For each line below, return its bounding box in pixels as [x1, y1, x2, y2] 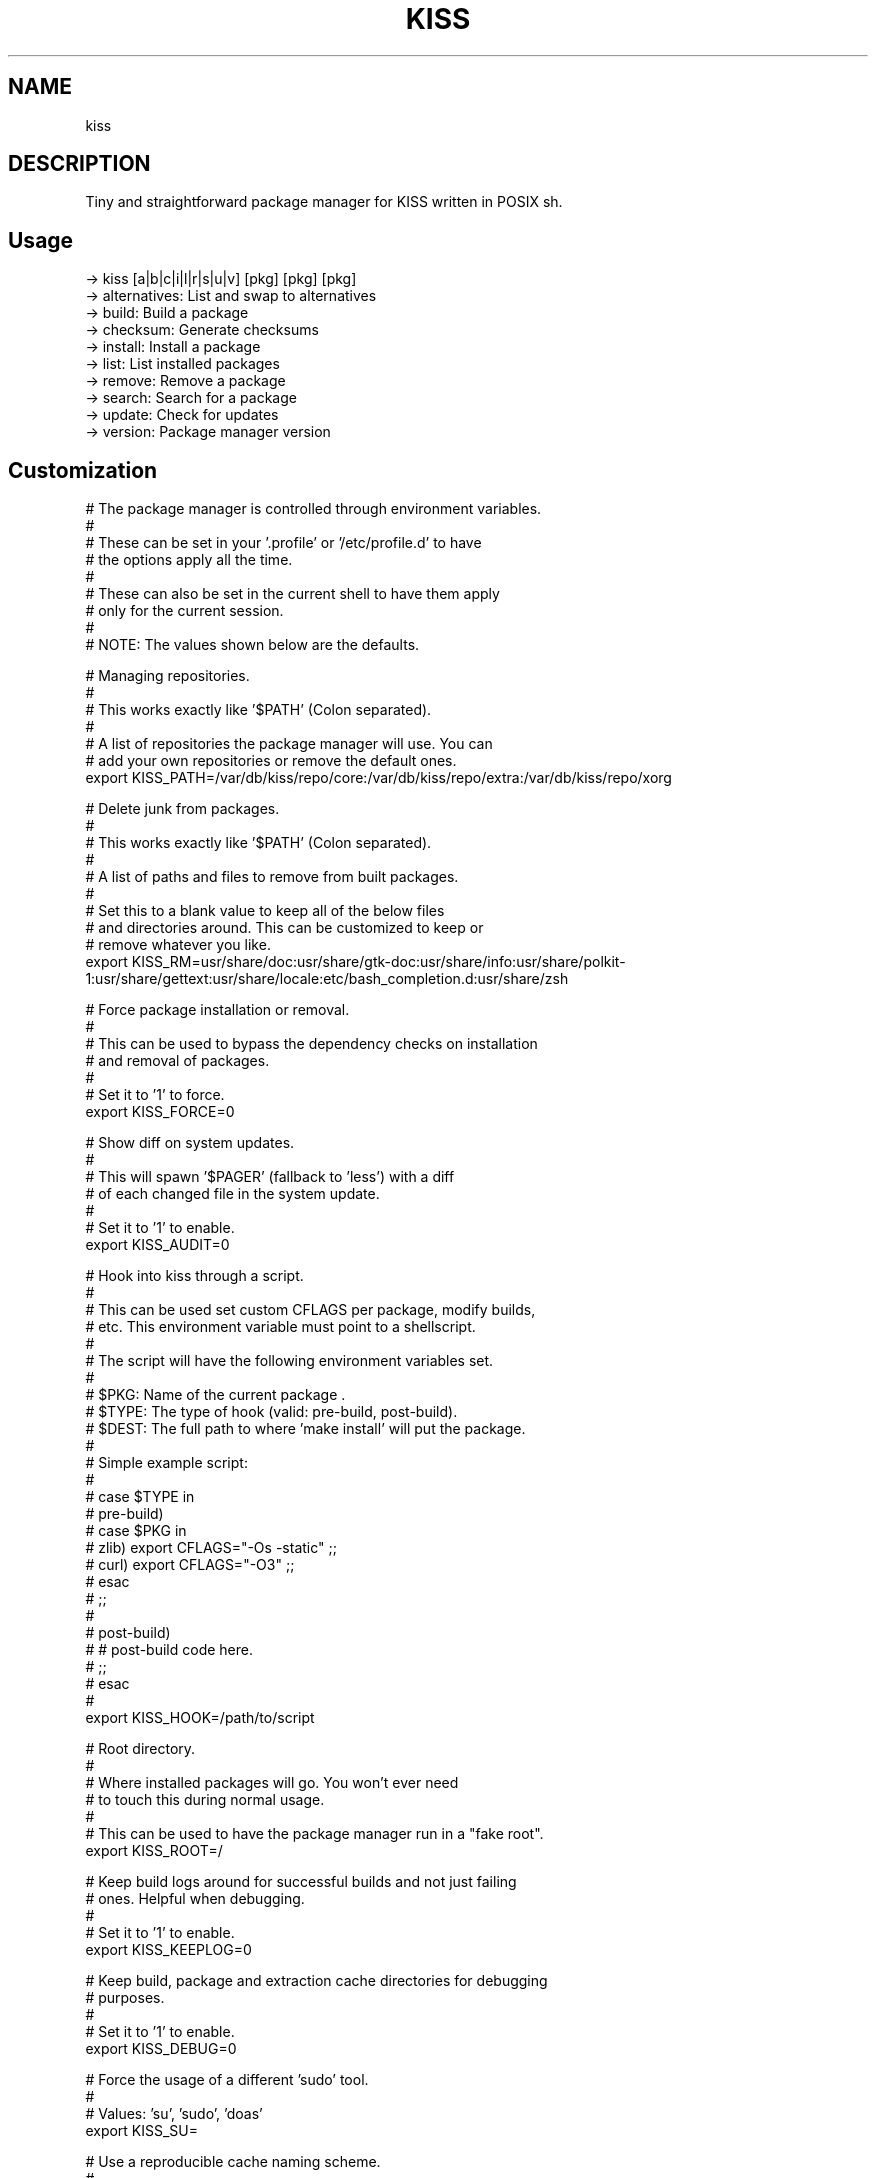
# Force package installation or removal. [85, 1001, 350, 1019]
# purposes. [85, 1989, 165, 2007]
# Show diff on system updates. [85, 1134, 295, 1152]
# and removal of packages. [85, 1052, 270, 1070]
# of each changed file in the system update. [85, 1185, 380, 1203]
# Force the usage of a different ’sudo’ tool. [85, 2071, 369, 2089]
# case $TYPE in [85, 1488, 195, 1506]
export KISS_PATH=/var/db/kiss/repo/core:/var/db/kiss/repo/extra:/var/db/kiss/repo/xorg [85, 769, 672, 787]
